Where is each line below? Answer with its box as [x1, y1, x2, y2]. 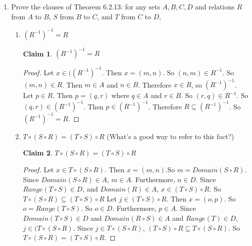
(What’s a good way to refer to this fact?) [106, 131, 234, 141]
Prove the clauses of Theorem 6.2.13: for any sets [11, 1, 160, 11]
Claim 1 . [23, 48, 52, 58]
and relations [195, 1, 235, 11]
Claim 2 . [23, 148, 52, 158]
